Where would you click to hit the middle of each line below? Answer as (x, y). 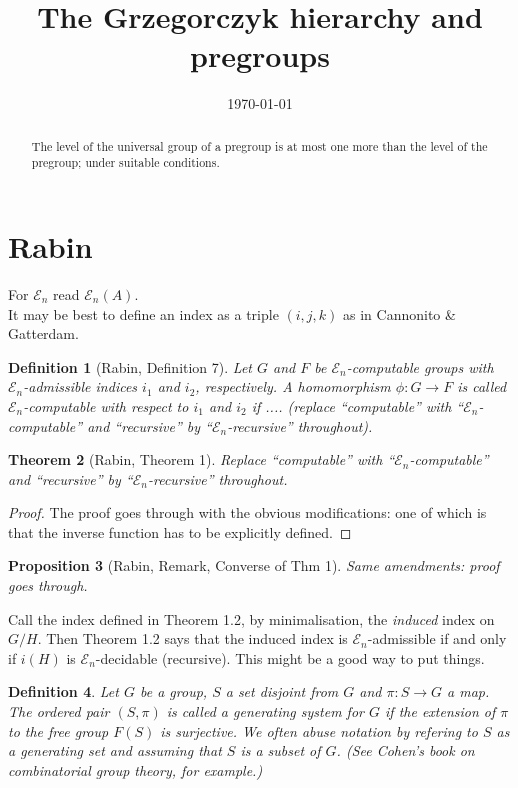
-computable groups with (420, 366)
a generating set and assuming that (115, 750)
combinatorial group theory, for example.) (135, 769)
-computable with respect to (106, 405)
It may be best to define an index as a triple (143, 313)
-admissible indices (80, 386)
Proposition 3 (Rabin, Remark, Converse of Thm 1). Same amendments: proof (254, 565)
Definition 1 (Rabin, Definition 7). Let (130, 366)
